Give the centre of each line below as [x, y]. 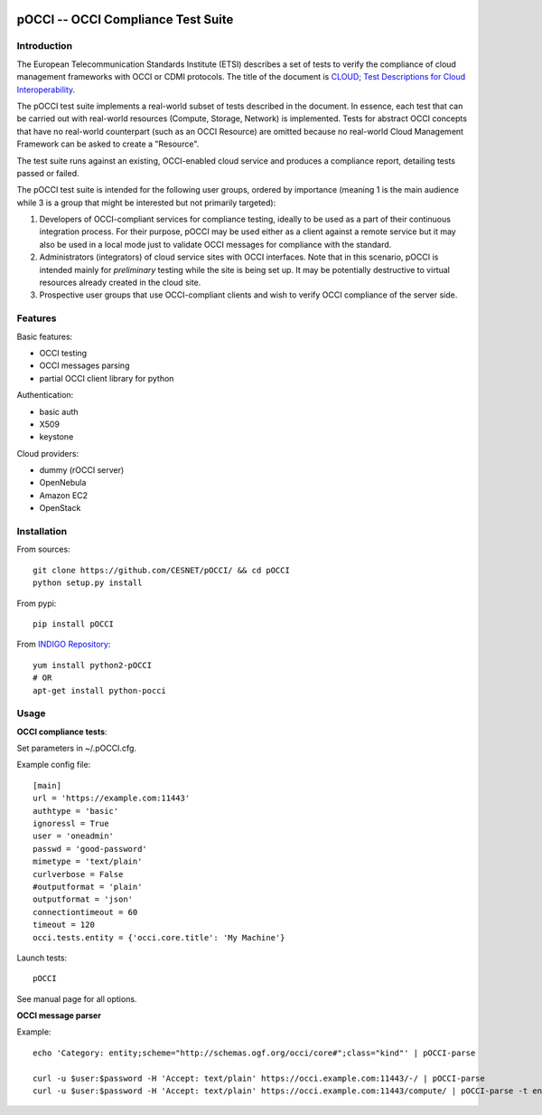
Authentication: [45, 395]
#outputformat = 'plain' [88, 887]
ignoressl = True [71, 823]
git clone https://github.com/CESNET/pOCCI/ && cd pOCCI [162, 570]
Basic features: [45, 336]
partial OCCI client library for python [107, 378]
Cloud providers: [48, 453]
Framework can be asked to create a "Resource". [108, 144]
